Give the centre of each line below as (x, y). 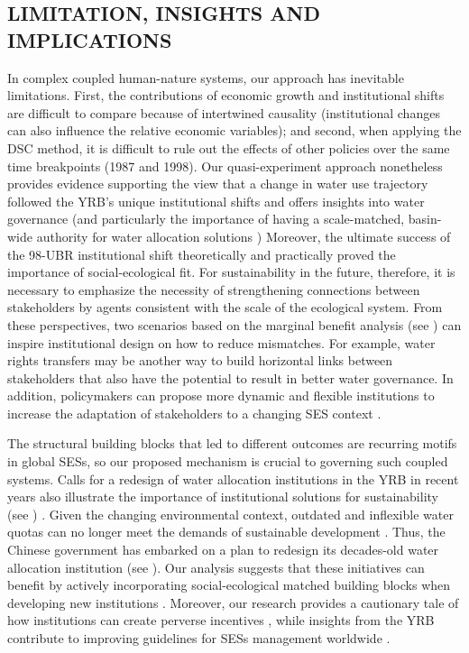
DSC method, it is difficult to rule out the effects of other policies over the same (229, 147)
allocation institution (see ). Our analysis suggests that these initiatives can (216, 567)
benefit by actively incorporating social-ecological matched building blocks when (229, 585)
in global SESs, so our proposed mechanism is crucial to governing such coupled (228, 461)
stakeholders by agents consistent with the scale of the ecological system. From (225, 307)
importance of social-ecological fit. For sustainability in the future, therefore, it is (231, 272)
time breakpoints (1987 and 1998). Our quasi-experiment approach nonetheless (225, 166)
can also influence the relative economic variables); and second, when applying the (234, 130)
